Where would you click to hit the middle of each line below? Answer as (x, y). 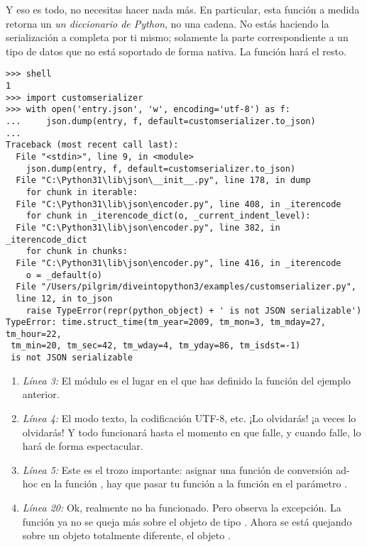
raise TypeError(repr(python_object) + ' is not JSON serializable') (194, 310)
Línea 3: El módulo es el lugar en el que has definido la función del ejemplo (186, 380)
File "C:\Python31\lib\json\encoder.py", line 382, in (148, 227)
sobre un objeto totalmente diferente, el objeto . (126, 535)
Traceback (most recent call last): (92, 145)
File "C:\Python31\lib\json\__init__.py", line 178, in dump (163, 181)
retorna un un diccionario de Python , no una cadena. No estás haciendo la (168, 23)
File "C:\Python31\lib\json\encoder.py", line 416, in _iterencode (179, 263)
